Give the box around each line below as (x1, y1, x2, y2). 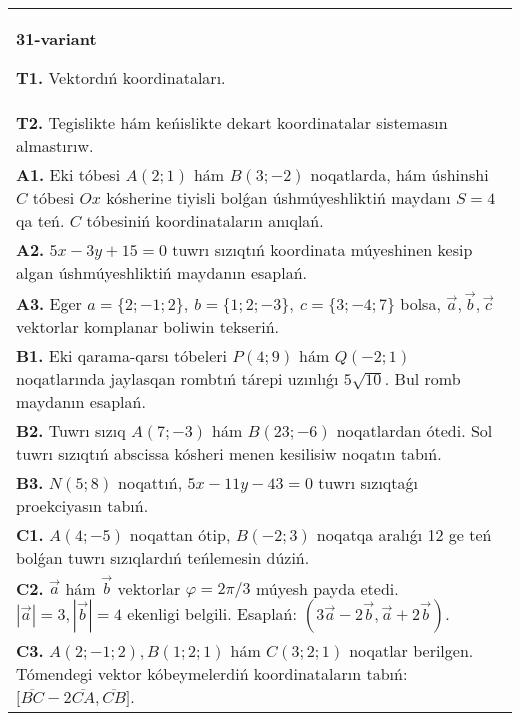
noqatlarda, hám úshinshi (310, 163, 489, 186)
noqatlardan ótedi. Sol (336, 418, 493, 442)
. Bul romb (384, 366, 461, 390)
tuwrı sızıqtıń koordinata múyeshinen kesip (172, 238, 473, 261)
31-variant (16, 27, 97, 50)
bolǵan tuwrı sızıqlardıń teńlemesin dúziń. (16, 545, 310, 569)
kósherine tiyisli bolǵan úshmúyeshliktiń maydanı (106, 186, 451, 209)
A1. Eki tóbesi (16, 163, 121, 186)
